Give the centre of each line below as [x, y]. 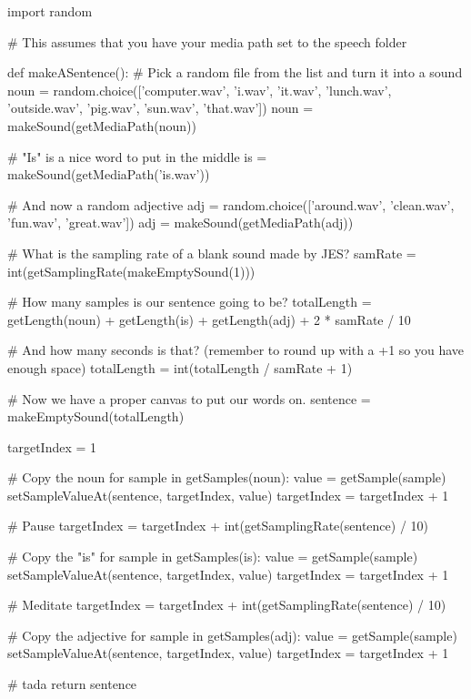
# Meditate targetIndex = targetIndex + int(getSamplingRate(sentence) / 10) [227, 605]
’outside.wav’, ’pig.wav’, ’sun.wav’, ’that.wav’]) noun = [160, 108]
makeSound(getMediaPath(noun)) [102, 125]
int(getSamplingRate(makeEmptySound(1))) [131, 271]
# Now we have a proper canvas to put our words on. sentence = [189, 398]
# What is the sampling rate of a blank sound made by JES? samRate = [212, 253]
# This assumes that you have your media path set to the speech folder [207, 41]
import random [50, 11]
